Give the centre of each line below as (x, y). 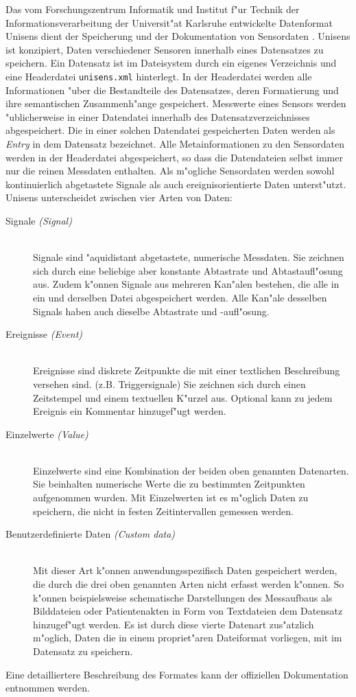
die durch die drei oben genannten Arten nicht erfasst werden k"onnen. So (189, 584)
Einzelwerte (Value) (47, 434)
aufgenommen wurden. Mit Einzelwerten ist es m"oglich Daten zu (171, 498)
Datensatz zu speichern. (83, 651)
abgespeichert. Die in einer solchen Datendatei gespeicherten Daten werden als (170, 130)
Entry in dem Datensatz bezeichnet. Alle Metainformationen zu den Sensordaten (175, 144)
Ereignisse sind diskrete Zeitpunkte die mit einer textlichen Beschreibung (187, 370)
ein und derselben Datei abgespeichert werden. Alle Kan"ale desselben (180, 297)
